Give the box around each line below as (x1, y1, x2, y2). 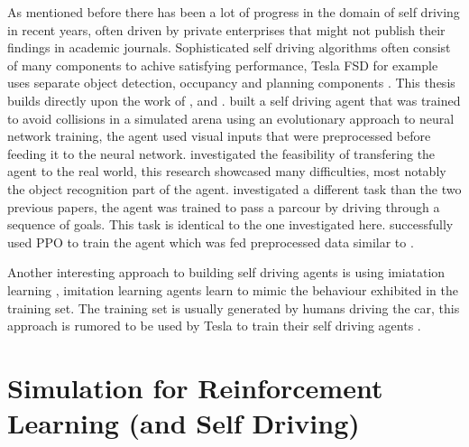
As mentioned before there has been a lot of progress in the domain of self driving (7, 3, 460, 21)
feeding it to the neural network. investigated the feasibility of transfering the (7, 144, 436, 163)
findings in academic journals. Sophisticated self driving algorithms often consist (7, 38, 451, 57)
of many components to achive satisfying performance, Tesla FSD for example (7, 55, 438, 74)
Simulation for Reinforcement (7, 368, 383, 405)
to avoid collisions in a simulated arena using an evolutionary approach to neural (7, 108, 455, 127)
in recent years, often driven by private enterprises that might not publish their (7, 20, 446, 39)
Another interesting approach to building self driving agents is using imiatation (7, 263, 446, 282)
